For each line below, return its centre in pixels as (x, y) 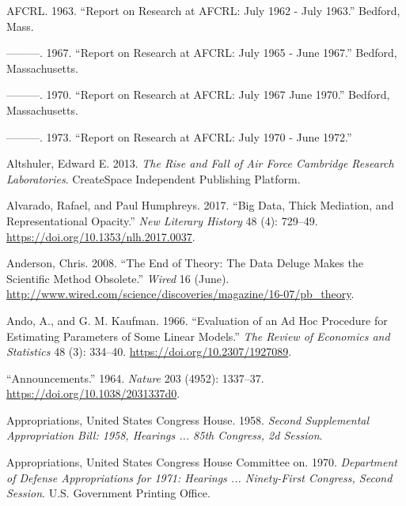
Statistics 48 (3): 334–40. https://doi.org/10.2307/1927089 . (149, 351)
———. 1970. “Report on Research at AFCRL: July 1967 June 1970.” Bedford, (198, 94)
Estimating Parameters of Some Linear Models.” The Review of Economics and (198, 336)
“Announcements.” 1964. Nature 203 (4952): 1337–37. (135, 378)
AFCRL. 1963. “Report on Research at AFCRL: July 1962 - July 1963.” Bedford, (203, 10)
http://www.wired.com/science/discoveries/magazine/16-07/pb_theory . (180, 294)
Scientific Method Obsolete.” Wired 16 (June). (118, 278)
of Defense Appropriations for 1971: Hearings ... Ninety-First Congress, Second (199, 477)
